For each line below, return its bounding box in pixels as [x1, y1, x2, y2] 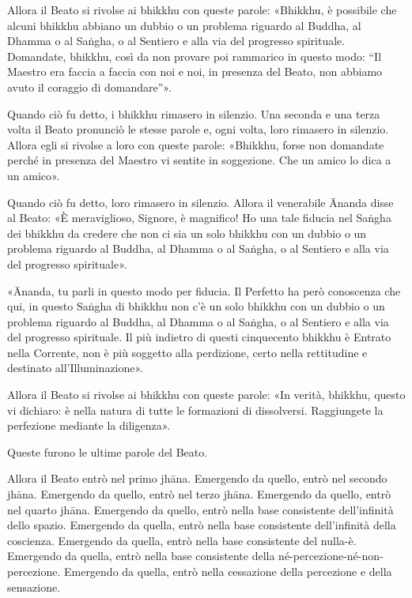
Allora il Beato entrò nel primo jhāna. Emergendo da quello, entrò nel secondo [7, 470, 387, 487]
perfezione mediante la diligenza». [7, 417, 171, 434]
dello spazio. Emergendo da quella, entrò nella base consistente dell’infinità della [7, 517, 396, 533]
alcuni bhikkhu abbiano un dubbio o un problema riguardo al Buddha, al [7, 17, 361, 33]
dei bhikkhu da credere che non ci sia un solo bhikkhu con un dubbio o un [7, 224, 367, 241]
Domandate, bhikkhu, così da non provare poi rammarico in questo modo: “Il [7, 47, 382, 64]
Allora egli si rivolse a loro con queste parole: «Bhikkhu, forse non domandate [7, 136, 384, 152]
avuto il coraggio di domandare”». [7, 78, 172, 95]
